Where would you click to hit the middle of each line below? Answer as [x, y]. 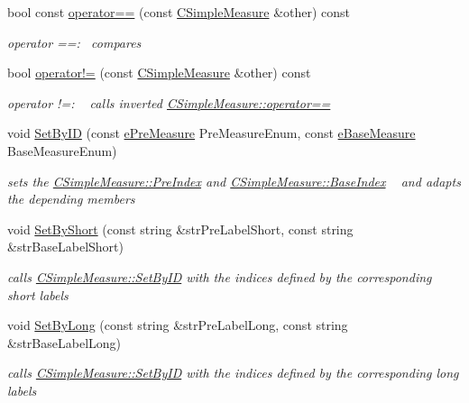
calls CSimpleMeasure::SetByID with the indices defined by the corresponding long [233, 373]
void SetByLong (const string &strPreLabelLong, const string [178, 325]
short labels [38, 294]
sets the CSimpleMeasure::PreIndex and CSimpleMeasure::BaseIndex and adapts [234, 181]
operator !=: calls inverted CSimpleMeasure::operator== [169, 102]
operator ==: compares [74, 42]
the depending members [71, 199]
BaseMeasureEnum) [62, 150]
